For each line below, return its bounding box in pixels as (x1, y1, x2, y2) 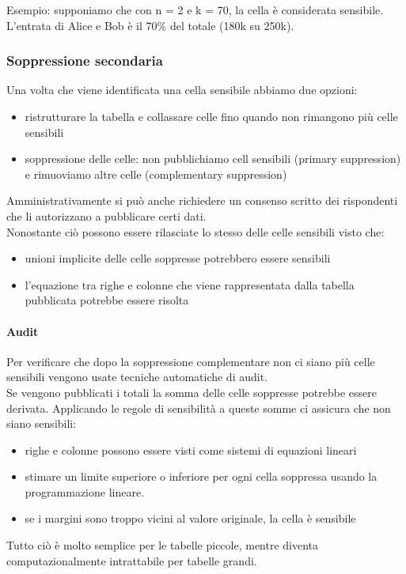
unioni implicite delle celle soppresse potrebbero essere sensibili (25, 250, 331, 266)
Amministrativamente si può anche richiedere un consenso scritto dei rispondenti (6, 192, 398, 209)
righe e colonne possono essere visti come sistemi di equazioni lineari (25, 441, 357, 458)
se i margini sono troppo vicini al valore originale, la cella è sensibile (25, 510, 356, 527)
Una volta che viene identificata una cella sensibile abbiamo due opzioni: (6, 81, 358, 98)
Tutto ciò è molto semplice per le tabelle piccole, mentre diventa (6, 537, 319, 553)
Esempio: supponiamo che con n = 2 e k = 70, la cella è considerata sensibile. (6, 2, 384, 17)
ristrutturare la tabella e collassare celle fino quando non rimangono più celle (25, 108, 398, 124)
